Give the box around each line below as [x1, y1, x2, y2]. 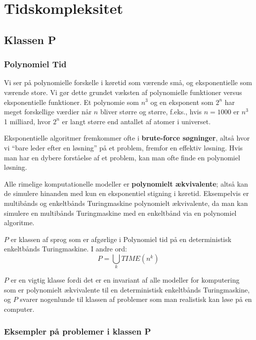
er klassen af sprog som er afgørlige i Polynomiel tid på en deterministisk [10, 234, 232, 244]
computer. [4, 303, 35, 314]
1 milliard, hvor [4, 116, 51, 126]
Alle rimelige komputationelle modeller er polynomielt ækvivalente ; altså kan [4, 178, 248, 189]
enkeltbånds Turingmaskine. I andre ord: [4, 243, 127, 254]
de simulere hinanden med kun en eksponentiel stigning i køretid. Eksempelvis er [4, 188, 249, 198]
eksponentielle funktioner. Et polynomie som [4, 97, 139, 107]
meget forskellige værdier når [4, 106, 92, 117]
